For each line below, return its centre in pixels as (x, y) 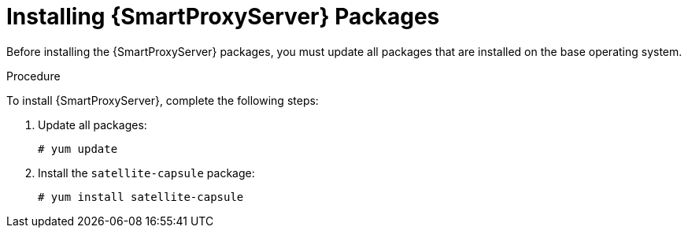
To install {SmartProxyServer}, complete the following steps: (163, 100)
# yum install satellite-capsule (141, 197)
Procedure (33, 76)
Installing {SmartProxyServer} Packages (223, 17)
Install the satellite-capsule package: (146, 173)
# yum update (78, 149)
